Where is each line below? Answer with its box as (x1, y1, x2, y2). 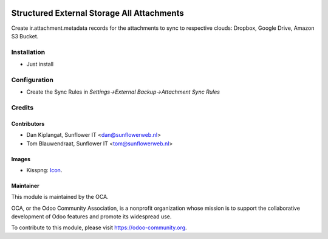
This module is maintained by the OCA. (11, 193, 109, 201)
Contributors (11, 120, 45, 127)
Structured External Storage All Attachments (11, 8, 185, 18)
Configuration (11, 75, 54, 84)
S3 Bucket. (11, 32, 39, 40)
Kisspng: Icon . (26, 166, 63, 173)
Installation (11, 47, 46, 56)
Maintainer (11, 182, 39, 189)
